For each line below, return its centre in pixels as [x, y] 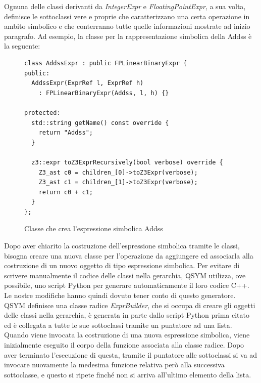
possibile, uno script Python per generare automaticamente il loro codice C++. [127, 285]
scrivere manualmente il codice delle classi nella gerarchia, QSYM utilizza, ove [125, 275]
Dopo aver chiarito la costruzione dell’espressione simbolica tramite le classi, [122, 246]
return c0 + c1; [66, 192]
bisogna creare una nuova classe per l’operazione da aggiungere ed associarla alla [129, 255]
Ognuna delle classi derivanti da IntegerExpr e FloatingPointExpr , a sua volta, [125, 6]
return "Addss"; [66, 133]
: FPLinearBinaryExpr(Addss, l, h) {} [104, 93]
